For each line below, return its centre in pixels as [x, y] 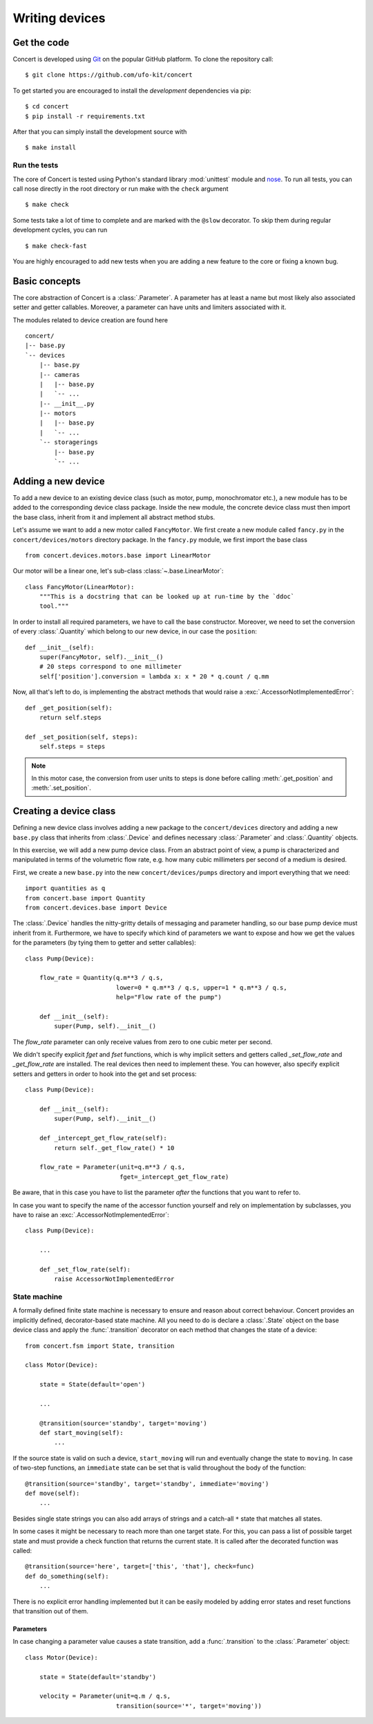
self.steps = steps [72, 747]
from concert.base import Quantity [85, 898]
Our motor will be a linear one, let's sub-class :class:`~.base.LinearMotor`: [118, 571]
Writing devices [59, 18]
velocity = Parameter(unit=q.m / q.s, [105, 1696]
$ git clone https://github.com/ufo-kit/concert [109, 75]
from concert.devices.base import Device [96, 907]
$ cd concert [47, 106]
